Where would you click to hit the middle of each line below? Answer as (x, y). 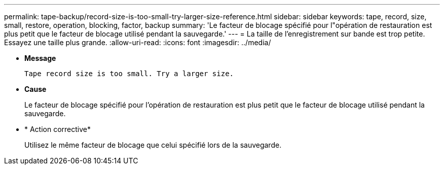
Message (40, 58)
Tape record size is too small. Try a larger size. (129, 74)
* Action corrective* (58, 129)
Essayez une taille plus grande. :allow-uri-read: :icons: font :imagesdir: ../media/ (138, 42)
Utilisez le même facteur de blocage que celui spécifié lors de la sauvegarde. (153, 145)
